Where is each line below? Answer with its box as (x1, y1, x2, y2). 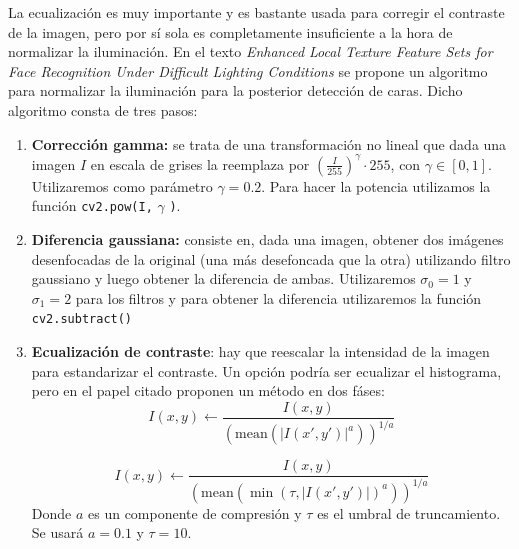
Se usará (31, 522, 84, 543)
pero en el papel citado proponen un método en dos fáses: (31, 380, 385, 401)
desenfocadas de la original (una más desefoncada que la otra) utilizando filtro (31, 248, 511, 269)
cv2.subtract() (31, 312, 133, 327)
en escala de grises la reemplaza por (90, 153, 310, 174)
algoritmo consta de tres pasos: (8, 99, 198, 120)
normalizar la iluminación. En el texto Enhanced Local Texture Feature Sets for (8, 41, 493, 62)
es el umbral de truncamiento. (317, 502, 501, 523)
